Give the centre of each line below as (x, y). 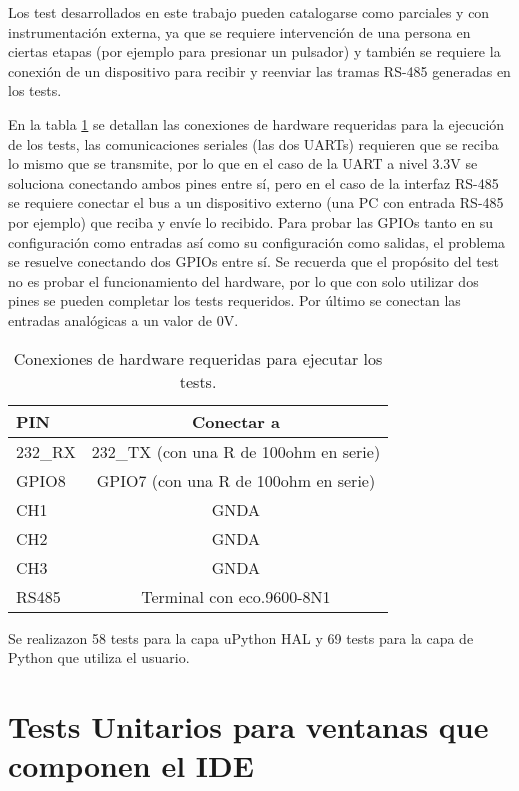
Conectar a (235, 421)
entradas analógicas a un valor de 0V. (123, 319)
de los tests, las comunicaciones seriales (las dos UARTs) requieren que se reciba (253, 143)
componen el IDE (131, 765)
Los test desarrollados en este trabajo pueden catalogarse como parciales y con (249, 12)
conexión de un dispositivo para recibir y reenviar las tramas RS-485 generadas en (259, 70)
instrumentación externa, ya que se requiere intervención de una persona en (239, 31)
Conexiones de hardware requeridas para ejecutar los (198, 358)
